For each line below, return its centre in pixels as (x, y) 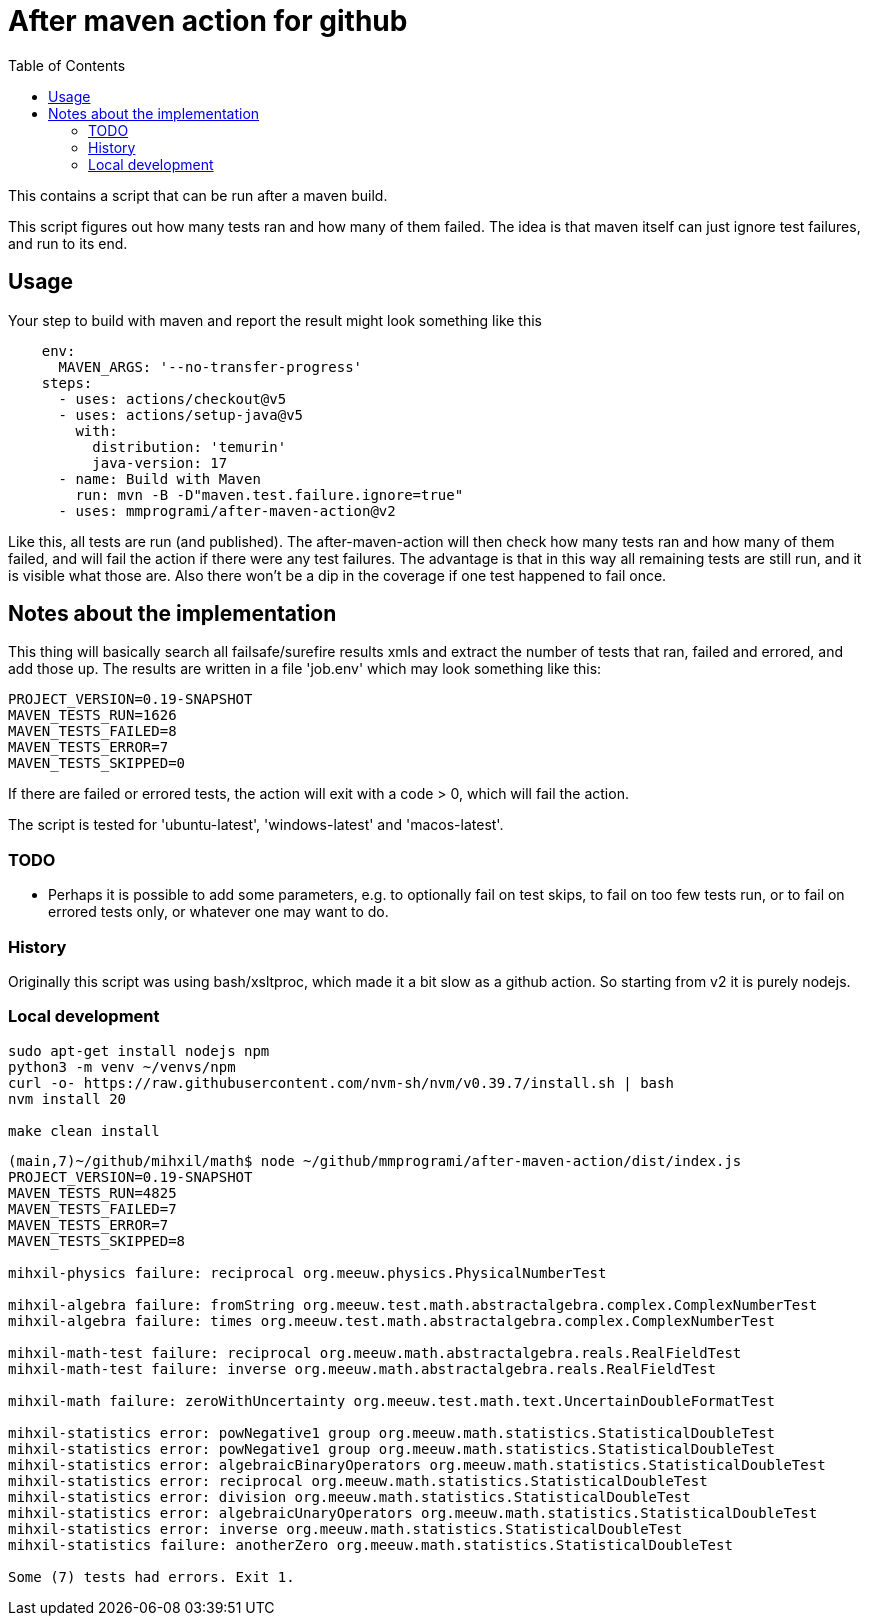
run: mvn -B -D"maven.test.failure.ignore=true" (269, 494)
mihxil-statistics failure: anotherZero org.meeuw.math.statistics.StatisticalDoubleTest (370, 1544)
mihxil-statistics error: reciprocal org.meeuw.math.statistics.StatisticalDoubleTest (358, 1480)
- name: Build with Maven (159, 478)
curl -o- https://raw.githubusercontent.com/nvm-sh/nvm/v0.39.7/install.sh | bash (341, 1082)
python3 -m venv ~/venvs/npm (122, 1066)
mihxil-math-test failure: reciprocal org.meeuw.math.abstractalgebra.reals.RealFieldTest (375, 1352)
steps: (67, 382)
